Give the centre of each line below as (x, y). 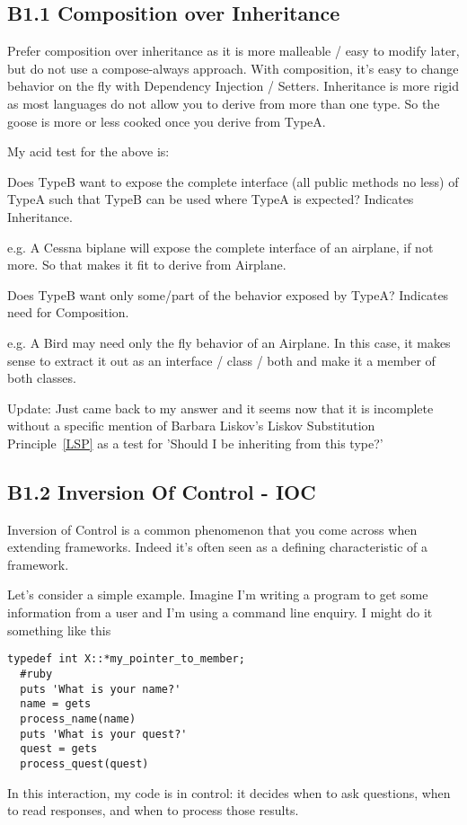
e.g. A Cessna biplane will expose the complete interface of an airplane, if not (220, 247)
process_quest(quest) (84, 763)
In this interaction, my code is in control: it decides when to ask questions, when (229, 792)
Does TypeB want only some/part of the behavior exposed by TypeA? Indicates (228, 294)
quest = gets (59, 749)
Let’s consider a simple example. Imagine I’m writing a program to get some (218, 594)
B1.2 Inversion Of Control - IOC (162, 491)
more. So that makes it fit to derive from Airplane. (147, 265)
